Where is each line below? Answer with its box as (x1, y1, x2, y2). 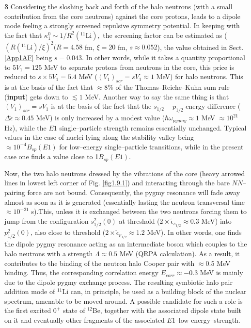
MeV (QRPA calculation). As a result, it (119, 248, 240, 258)
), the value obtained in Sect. (157, 42, 244, 52)
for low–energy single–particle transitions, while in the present (59, 141, 244, 151)
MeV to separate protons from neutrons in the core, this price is (44, 62, 235, 72)
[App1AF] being (4, 52, 52, 63)
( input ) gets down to (4, 91, 68, 101)
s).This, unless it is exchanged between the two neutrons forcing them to (31, 206, 247, 216)
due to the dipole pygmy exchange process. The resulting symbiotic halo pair (4, 277, 233, 287)
